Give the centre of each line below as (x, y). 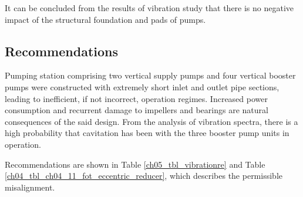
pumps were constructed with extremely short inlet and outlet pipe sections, (142, 86)
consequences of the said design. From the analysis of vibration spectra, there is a (151, 121)
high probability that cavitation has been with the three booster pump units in (147, 133)
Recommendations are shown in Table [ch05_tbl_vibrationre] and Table (135, 164)
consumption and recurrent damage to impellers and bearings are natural (137, 110)
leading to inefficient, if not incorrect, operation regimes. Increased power (136, 98)
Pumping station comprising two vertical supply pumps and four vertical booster (150, 75)
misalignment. (30, 187)
